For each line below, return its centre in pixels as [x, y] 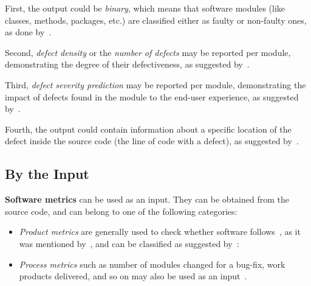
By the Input [47, 174]
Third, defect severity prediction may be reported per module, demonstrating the [155, 84]
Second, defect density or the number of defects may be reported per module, [148, 52]
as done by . [28, 32]
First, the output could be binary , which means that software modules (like [145, 8]
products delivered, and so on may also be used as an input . [133, 276]
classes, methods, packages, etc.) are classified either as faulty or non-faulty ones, [156, 20]
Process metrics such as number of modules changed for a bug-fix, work [152, 264]
